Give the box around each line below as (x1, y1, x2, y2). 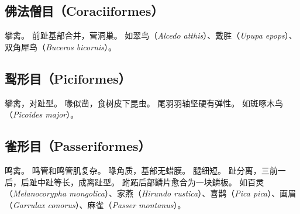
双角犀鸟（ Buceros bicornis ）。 (5, 40, 117, 53)
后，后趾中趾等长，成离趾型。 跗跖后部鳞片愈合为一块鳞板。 (5, 175, 237, 188)
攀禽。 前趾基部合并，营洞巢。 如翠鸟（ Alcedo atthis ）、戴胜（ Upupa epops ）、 (5, 29, 297, 42)
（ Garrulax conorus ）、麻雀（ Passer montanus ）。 (5, 198, 186, 210)
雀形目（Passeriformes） (5, 137, 151, 155)
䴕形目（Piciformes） (5, 69, 131, 87)
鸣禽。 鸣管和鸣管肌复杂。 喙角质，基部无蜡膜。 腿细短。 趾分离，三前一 (5, 164, 286, 176)
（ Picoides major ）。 (5, 108, 79, 120)
